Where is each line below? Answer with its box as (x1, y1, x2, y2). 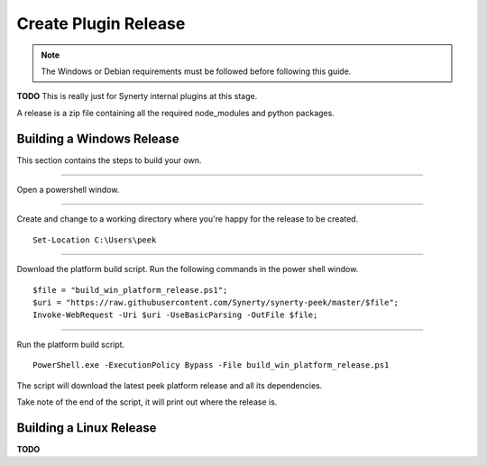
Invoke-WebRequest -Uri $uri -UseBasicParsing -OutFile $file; (32, 310, 318, 320)
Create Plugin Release (16, 14, 186, 33)
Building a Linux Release (16, 420, 157, 435)
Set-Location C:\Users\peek (32, 234, 157, 245)
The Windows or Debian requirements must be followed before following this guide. (41, 66, 352, 77)
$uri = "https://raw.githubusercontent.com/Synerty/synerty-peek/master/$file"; (32, 297, 400, 307)
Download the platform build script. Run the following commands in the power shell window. (16, 264, 359, 275)
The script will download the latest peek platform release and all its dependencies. (16, 379, 323, 391)
